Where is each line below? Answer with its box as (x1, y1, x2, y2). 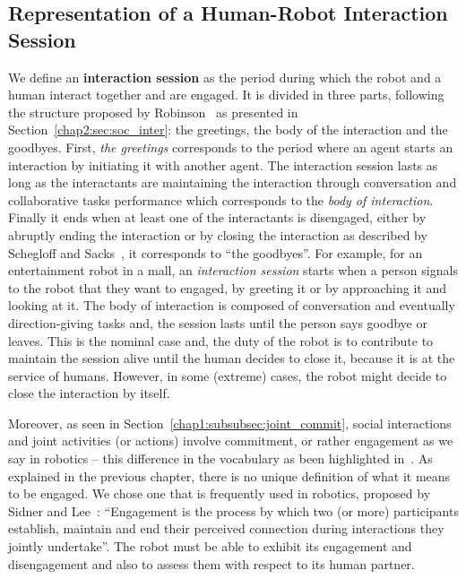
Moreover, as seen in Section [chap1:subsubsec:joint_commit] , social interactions (8, 413, 452, 432)
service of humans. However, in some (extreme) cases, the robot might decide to (8, 366, 447, 385)
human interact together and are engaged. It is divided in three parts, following (8, 85, 444, 104)
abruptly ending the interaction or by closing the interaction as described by (8, 225, 427, 244)
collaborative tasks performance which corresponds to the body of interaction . (8, 190, 434, 209)
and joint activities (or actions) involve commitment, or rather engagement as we (8, 431, 453, 450)
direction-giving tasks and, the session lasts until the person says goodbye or (8, 313, 427, 332)
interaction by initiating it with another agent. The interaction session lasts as (8, 155, 438, 174)
